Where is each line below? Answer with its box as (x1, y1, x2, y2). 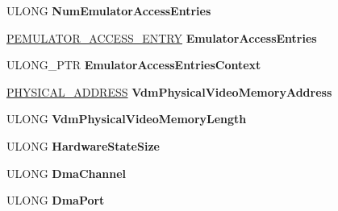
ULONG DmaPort (6, 192, 105, 209)
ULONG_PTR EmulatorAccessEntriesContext (6, 56, 261, 73)
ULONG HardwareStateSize (6, 137, 160, 154)
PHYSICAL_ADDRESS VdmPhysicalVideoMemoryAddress (6, 83, 332, 100)
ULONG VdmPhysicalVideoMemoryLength (6, 110, 247, 127)
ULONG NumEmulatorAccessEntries (6, 2, 211, 19)
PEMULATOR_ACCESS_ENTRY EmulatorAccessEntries (6, 29, 317, 46)
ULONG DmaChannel (6, 164, 127, 181)
